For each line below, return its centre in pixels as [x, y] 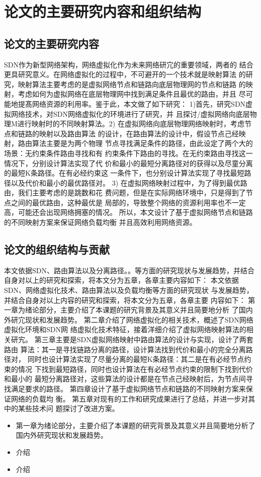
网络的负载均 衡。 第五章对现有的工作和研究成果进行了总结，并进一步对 [129, 398]
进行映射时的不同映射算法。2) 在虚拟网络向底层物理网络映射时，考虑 [131, 124]
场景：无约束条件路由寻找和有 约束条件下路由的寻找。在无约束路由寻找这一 [128, 153]
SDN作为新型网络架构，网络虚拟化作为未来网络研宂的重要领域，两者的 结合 [129, 64]
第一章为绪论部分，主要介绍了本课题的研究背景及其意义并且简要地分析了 [136, 425]
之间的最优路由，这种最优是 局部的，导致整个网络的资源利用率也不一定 [128, 202]
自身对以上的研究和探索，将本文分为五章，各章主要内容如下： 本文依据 [121, 280]
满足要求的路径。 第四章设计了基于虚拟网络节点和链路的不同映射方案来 [128, 388]
